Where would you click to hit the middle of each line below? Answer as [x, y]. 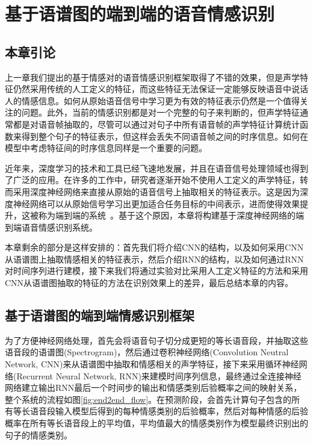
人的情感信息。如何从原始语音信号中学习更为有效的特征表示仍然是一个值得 [152, 100]
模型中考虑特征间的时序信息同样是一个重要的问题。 [106, 148]
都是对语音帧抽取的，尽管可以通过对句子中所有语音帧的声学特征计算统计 [156, 124]
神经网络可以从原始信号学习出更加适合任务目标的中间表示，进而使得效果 [156, 203]
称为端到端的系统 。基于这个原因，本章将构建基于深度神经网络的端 [171, 215]
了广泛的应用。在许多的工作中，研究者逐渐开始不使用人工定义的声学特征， [152, 180]
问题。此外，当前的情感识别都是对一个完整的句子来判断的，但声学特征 [160, 112]
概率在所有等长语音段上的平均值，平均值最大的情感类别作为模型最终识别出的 [156, 423]
